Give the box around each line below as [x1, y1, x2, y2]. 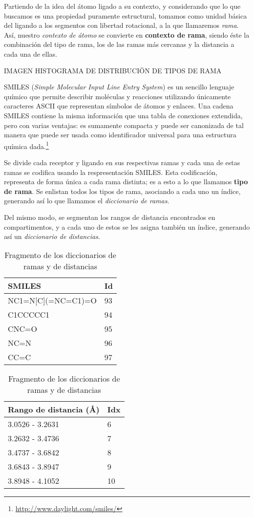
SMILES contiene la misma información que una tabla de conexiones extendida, [4, 110, 243, 120]
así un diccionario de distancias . [4, 231, 100, 241]
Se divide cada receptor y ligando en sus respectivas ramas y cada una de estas [4, 157, 240, 167]
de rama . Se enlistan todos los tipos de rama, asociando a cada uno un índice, [4, 186, 241, 196]
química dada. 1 [4, 139, 49, 151]
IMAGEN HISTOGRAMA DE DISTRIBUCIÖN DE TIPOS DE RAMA [4, 65, 222, 75]
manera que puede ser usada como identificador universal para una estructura [4, 129, 236, 140]
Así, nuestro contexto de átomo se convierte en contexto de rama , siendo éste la [4, 29, 250, 40]
